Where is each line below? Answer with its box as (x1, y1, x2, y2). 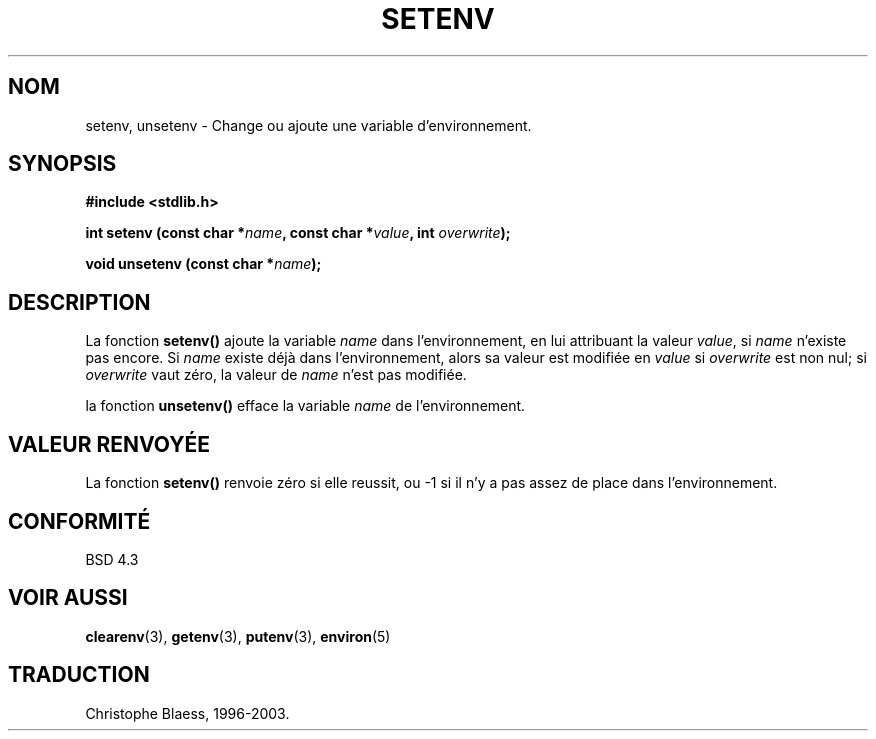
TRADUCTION (8, 662, 150, 688)
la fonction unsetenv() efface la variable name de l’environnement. (85, 397, 526, 415)
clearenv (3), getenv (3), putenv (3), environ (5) (85, 627, 391, 645)
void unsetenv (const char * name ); (85, 255, 322, 273)
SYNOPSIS (8, 151, 117, 177)
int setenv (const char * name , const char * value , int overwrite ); (85, 224, 511, 242)
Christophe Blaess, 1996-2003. (85, 704, 290, 722)
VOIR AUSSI (8, 585, 128, 611)
